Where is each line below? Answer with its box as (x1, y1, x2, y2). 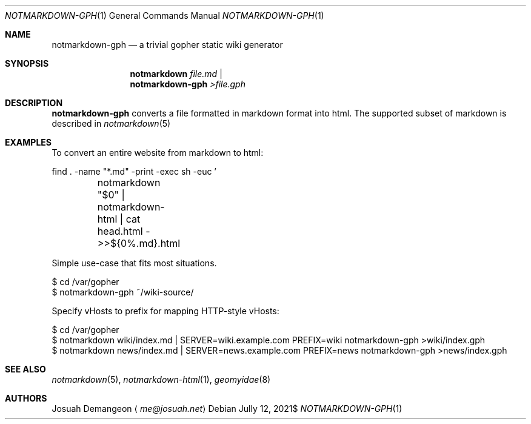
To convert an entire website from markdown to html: (52, 147, 264, 158)
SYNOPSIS (5, 58, 49, 69)
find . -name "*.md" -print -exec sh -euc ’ (52, 166, 216, 177)
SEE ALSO (5, 364, 46, 374)
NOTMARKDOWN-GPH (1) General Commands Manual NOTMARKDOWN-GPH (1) (5, 10, 324, 21)
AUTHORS (5, 393, 47, 403)
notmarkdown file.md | (130, 69, 222, 79)
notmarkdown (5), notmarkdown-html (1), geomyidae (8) (52, 374, 271, 385)
